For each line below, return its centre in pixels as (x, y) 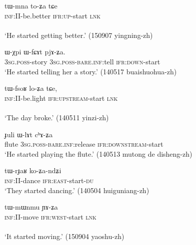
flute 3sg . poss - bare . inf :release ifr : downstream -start (84, 144)
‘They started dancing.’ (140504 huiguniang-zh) (77, 190)
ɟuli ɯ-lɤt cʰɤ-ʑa (29, 134)
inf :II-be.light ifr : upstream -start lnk (61, 98)
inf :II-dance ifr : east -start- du (49, 180)
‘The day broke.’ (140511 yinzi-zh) (57, 117)
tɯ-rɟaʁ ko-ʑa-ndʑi (33, 170)
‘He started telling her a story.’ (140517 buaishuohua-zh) (91, 71)
